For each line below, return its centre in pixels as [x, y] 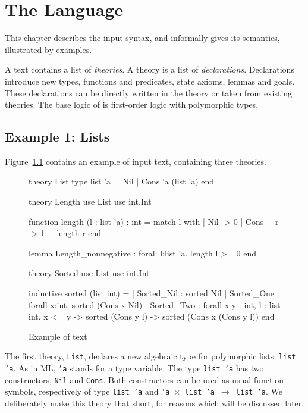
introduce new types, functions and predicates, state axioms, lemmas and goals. [150, 81]
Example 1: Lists [57, 137]
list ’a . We [259, 391]
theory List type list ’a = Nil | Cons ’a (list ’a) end [122, 181]
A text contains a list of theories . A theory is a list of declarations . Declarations [150, 69]
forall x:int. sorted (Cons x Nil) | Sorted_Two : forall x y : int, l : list [155, 304]
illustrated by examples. [48, 49]
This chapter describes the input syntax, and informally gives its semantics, [142, 38]
